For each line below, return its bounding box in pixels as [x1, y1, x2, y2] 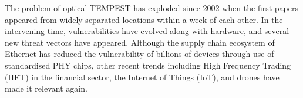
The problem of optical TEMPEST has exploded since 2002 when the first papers [5, 2, 298, 13]
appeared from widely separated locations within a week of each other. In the [5, 13, 283, 25]
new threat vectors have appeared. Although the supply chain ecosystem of [5, 36, 275, 48]
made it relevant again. [5, 82, 87, 94]
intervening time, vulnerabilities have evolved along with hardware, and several [5, 25, 289, 37]
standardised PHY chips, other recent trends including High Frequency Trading [5, 59, 291, 71]
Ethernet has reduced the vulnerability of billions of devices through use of [5, 48, 274, 60]
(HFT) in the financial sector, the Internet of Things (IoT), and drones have [5, 70, 280, 83]
